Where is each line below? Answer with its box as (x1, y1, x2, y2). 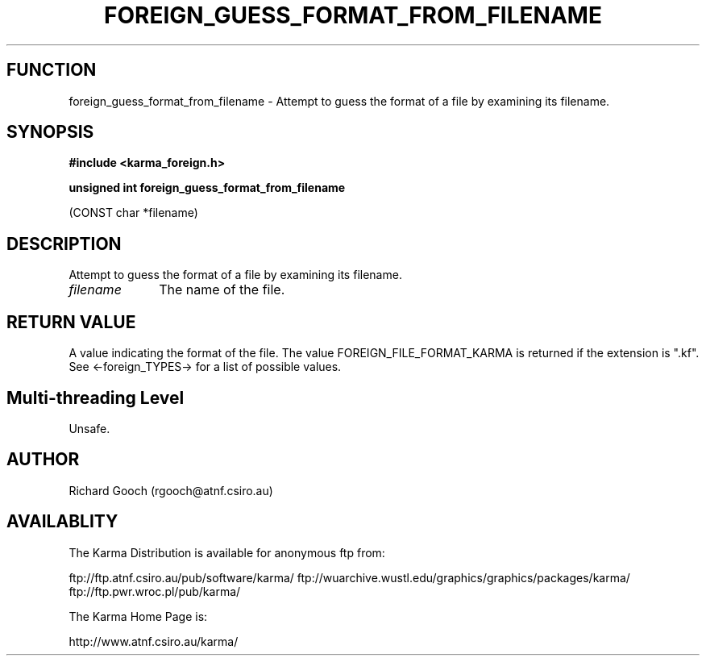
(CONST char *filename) (69, 206, 198, 220)
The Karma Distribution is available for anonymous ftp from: (69, 545, 385, 560)
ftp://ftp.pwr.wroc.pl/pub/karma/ (69, 584, 241, 598)
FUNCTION (6, 60, 97, 81)
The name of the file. (159, 281, 285, 298)
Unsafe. (69, 421, 110, 435)
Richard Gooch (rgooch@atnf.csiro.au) (69, 483, 273, 498)
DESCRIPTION (6, 233, 122, 254)
